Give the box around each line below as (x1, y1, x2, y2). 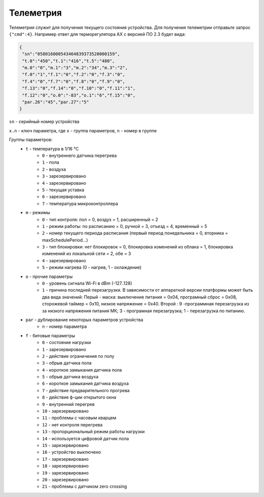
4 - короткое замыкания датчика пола (42, 367, 122, 373)
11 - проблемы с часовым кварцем (42, 415, 117, 421)
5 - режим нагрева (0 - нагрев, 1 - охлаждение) (42, 265, 142, 271)
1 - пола (42, 159, 60, 165)
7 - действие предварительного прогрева (42, 387, 130, 393)
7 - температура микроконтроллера (42, 200, 118, 206)
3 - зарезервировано (42, 173, 87, 179)
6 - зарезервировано (42, 194, 87, 199)
